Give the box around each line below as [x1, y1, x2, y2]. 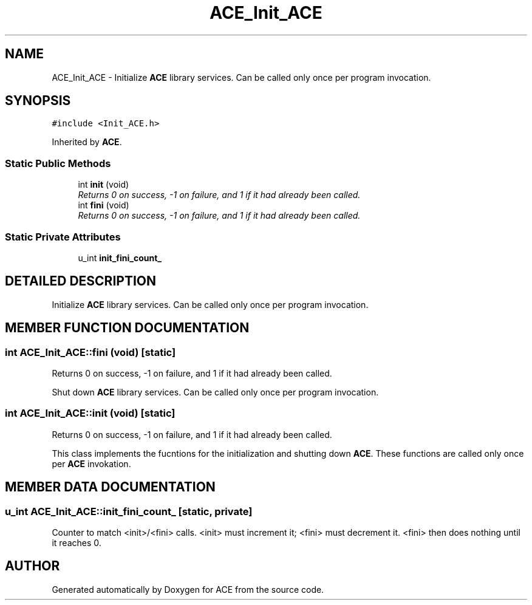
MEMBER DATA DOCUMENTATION [5, 479, 216, 495]
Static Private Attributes [5, 230, 121, 243]
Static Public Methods [5, 157, 111, 169]
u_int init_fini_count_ [78, 252, 162, 263]
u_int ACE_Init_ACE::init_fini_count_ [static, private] [5, 505, 253, 518]
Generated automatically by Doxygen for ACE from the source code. [52, 584, 324, 595]
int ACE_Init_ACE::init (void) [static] [5, 407, 176, 420]
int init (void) [78, 179, 129, 190]
